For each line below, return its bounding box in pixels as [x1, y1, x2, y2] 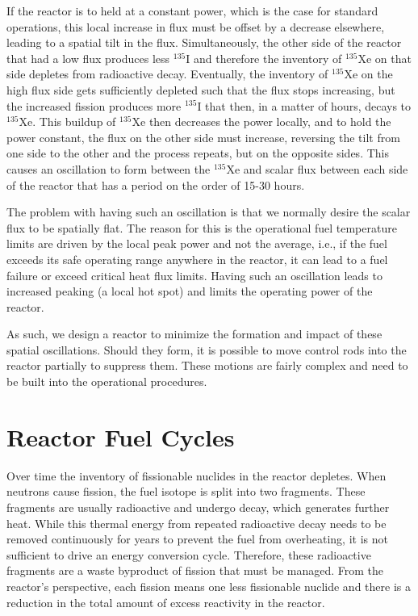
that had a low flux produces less [6, 49, 170, 66]
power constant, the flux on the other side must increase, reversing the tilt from [6, 128, 400, 145]
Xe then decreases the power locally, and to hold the [132, 113, 391, 130]
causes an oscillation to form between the [6, 160, 211, 177]
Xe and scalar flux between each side [226, 160, 408, 177]
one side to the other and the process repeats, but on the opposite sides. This [6, 145, 389, 161]
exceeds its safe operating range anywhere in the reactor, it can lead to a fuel [6, 250, 388, 267]
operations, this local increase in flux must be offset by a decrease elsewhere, [6, 18, 385, 35]
